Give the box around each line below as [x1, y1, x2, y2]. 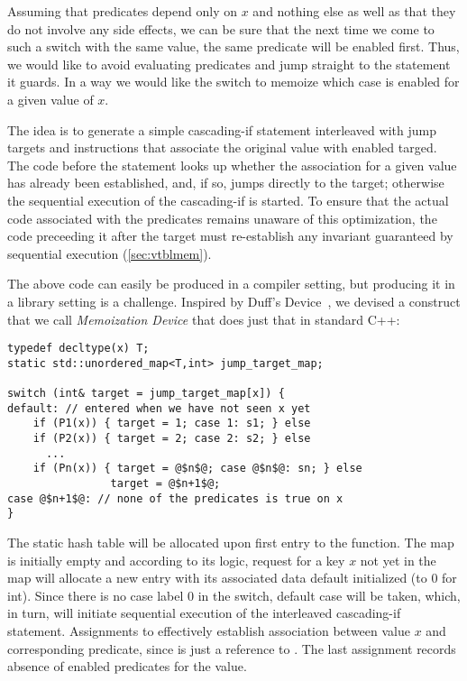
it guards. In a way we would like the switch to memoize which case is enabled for [7, 72, 460, 91]
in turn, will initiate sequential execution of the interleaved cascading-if [7, 603, 401, 622]
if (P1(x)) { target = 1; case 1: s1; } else [32, 417, 311, 430]
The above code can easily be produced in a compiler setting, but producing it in [7, 274, 455, 293]
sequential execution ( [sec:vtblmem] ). [7, 244, 212, 262]
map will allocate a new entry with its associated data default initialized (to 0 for [7, 568, 457, 587]
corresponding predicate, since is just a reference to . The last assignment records [7, 639, 456, 658]
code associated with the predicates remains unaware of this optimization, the [7, 208, 437, 227]
